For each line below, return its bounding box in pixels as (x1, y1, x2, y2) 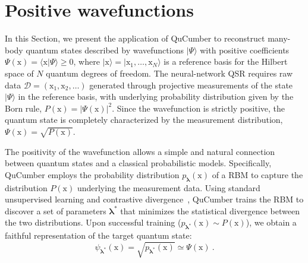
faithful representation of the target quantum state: (5, 229, 192, 242)
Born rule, (5, 102, 42, 114)
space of (5, 66, 34, 79)
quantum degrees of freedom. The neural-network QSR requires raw (46, 66, 293, 79)
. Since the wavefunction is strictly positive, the (112, 102, 285, 114)
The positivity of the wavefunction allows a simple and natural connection (5, 145, 275, 157)
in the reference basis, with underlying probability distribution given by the (18, 90, 294, 103)
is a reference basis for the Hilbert (164, 55, 288, 68)
